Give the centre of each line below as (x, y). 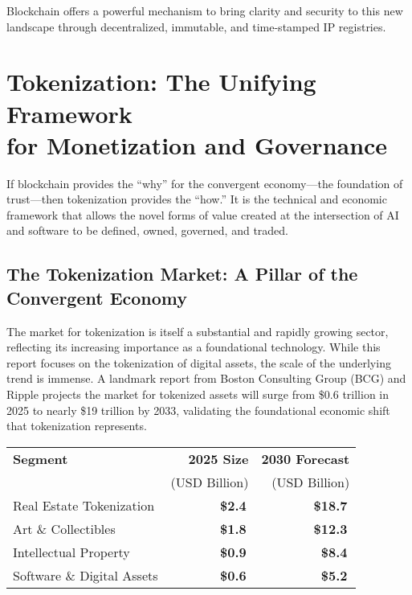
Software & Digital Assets (86, 575)
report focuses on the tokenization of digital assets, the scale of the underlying (199, 362)
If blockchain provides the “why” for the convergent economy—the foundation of (205, 183)
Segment (41, 458)
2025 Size (218, 458)
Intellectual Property (71, 552)
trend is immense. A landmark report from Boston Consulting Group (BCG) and (206, 378)
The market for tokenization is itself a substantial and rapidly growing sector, (198, 331)
